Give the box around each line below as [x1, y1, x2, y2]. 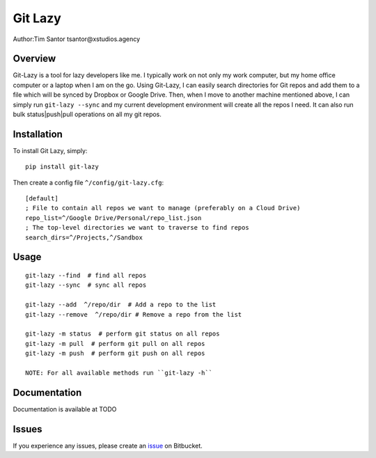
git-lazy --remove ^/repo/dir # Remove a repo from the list [25, 310, 242, 318]
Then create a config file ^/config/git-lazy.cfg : [13, 178, 164, 187]
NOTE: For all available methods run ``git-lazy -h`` [25, 369, 212, 377]
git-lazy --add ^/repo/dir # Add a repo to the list [25, 301, 217, 309]
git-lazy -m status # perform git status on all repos [25, 330, 220, 338]
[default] [25, 195, 58, 203]
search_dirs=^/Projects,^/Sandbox [25, 233, 143, 242]
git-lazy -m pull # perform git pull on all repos [25, 340, 205, 347]
